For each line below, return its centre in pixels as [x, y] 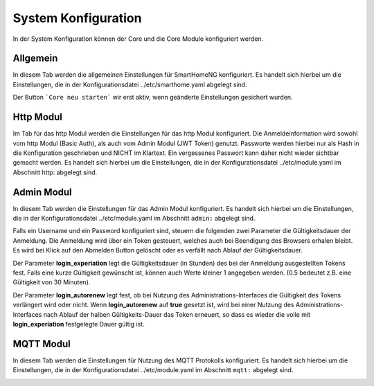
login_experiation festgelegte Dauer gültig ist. [79, 324]
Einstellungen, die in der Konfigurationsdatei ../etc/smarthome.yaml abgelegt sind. [130, 84]
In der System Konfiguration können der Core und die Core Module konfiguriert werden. [138, 39]
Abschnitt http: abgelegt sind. [55, 172]
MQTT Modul [42, 343]
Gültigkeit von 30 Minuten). [52, 282]
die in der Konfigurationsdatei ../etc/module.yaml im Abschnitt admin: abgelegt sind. [134, 218]
